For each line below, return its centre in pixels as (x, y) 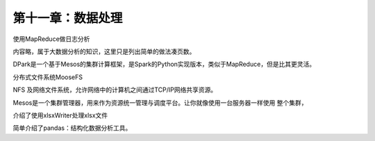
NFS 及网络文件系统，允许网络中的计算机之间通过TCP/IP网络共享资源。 (115, 90)
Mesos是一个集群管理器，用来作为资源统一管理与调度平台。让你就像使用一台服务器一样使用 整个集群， (160, 102)
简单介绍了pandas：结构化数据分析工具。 (72, 128)
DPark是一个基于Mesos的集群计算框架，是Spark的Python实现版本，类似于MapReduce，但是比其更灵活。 (164, 64)
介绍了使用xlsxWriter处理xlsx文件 (60, 115)
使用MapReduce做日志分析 (51, 39)
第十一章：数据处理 (68, 18)
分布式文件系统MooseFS (48, 77)
